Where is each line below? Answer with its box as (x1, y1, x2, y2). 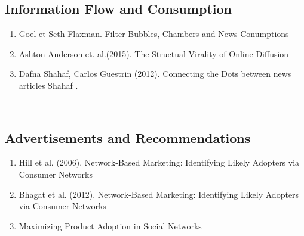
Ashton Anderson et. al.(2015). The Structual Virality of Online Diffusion (19, 47, 289, 60)
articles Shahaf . (19, 79, 78, 91)
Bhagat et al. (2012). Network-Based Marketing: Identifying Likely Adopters (19, 188, 299, 200)
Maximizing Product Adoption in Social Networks (19, 219, 202, 232)
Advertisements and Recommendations (5, 128, 251, 147)
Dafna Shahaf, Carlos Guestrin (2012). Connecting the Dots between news (19, 67, 291, 80)
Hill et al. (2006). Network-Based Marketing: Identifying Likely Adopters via (19, 156, 300, 169)
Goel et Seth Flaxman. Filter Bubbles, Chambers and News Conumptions (19, 27, 289, 40)
